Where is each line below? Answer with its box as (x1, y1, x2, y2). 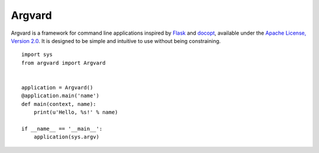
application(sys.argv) (33, 134, 100, 141)
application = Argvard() (21, 84, 93, 91)
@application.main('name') (21, 92, 100, 99)
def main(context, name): (21, 101, 97, 107)
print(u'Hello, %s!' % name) (33, 109, 118, 116)
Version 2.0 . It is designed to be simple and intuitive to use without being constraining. (11, 37, 221, 44)
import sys (21, 51, 53, 58)
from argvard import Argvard (21, 59, 106, 66)
